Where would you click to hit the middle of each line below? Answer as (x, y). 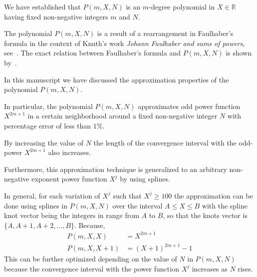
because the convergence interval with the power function (92, 268)
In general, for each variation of (52, 195)
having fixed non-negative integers (56, 16)
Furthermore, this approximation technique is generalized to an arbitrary (116, 169)
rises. (245, 268)
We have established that (42, 6)
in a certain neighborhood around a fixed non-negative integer (123, 116)
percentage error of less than (48, 125)
